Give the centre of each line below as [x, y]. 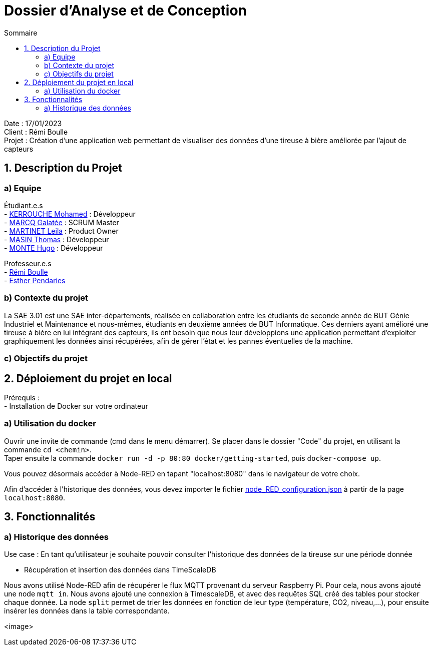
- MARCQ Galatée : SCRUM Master [62, 222]
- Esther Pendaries [35, 280]
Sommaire [21, 33]
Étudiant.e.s [24, 205]
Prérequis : [22, 397]
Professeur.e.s [28, 263]
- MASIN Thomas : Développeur [57, 239]
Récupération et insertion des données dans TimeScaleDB [120, 569]
